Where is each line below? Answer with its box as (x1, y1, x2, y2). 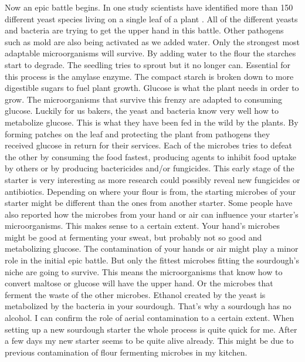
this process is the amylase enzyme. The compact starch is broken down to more (5, 70, 294, 82)
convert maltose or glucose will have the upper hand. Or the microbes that (5, 277, 273, 289)
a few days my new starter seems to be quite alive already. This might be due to (5, 334, 294, 347)
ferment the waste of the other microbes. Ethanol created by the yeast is (5, 288, 266, 300)
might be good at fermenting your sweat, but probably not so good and (5, 231, 262, 243)
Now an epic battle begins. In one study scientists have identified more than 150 (5, 1, 293, 13)
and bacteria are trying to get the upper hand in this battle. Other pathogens (5, 24, 284, 36)
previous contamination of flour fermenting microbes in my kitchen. (5, 346, 248, 358)
